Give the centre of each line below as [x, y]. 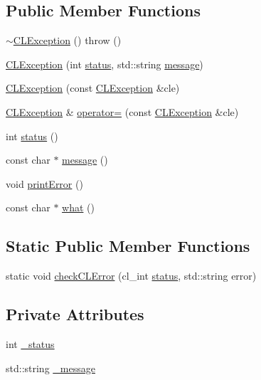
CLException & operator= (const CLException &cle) [122, 111]
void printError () [44, 183]
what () [78, 207]
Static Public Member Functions [128, 246]
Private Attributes [75, 314]
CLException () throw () [67, 40]
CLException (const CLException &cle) [93, 88]
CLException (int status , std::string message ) [105, 64]
